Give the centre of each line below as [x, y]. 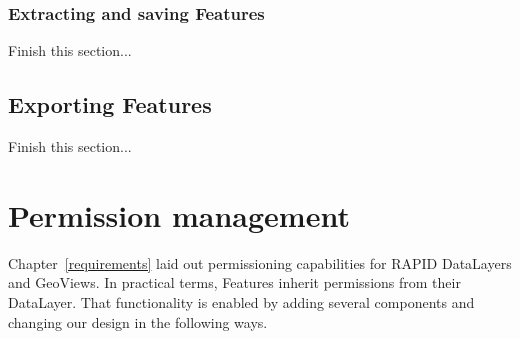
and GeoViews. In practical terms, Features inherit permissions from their [234, 282]
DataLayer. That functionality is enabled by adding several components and [241, 301]
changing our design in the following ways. [138, 321]
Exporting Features [110, 104]
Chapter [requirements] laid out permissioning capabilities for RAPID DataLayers [260, 262]
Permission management [179, 214]
